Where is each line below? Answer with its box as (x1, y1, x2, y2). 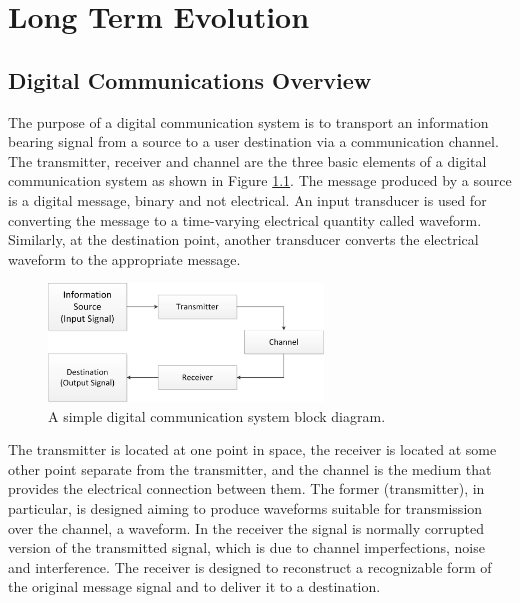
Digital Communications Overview (8, 64, 372, 95)
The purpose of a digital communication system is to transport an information (8, 111, 489, 132)
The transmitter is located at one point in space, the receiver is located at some (8, 439, 497, 460)
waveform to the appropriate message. (8, 248, 241, 269)
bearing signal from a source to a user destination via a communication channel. (8, 131, 499, 152)
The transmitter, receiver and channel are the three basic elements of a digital (8, 150, 487, 171)
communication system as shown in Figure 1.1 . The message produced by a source (8, 170, 512, 191)
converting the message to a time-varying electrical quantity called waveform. (8, 209, 482, 230)
